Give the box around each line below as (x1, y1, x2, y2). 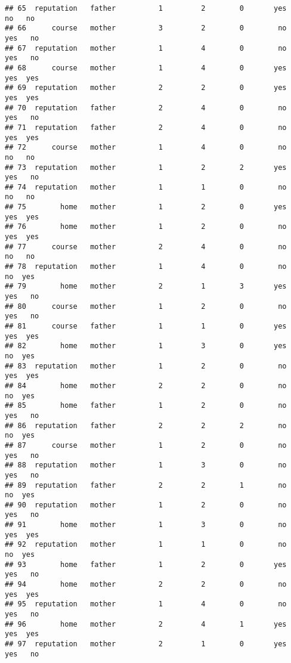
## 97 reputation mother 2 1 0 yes (5, 640, 287, 648)
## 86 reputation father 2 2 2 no (5, 421, 287, 430)
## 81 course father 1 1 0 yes (5, 322, 287, 330)
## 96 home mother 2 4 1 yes (5, 619, 287, 628)
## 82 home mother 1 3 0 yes (5, 342, 287, 351)
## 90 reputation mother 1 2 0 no (5, 500, 287, 509)
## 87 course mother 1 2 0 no (5, 441, 287, 450)
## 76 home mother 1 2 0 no (5, 222, 287, 231)
